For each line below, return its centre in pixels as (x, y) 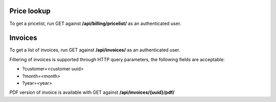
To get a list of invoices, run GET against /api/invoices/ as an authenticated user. (95, 50)
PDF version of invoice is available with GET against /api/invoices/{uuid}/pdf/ (92, 92)
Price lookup (30, 11)
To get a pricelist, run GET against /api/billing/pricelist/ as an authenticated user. (95, 23)
